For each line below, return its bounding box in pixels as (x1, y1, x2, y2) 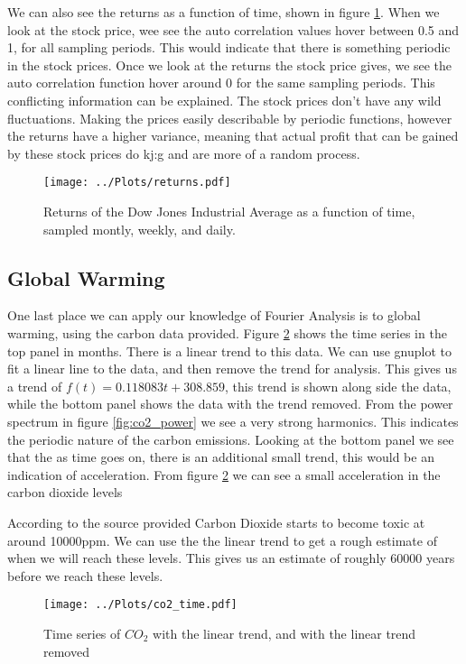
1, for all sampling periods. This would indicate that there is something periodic (7, 38, 451, 57)
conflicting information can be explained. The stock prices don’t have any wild (7, 90, 442, 109)
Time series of (43, 623, 121, 642)
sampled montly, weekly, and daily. (43, 219, 236, 238)
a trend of (7, 376, 62, 395)
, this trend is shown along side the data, (225, 376, 452, 395)
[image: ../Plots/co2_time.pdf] (43, 598, 238, 612)
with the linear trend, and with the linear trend (153, 623, 416, 642)
